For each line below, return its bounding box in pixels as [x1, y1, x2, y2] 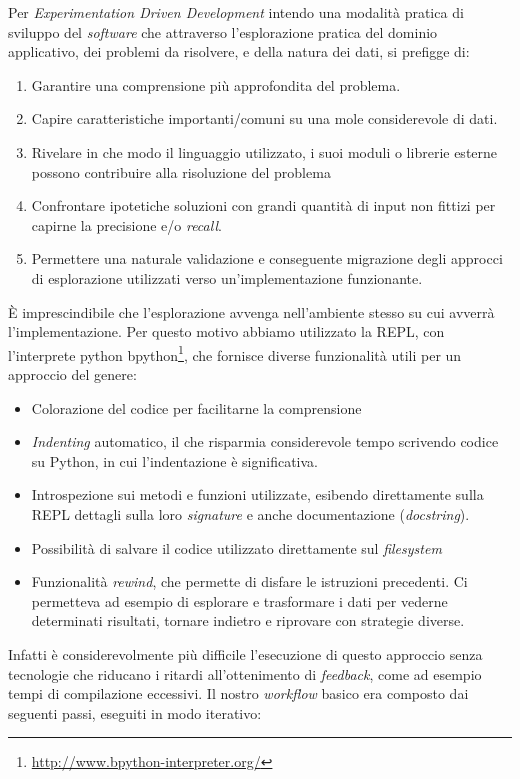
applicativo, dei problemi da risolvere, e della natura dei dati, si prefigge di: [8, 41, 470, 62]
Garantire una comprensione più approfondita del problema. [31, 74, 401, 95]
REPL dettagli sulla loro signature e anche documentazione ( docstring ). [31, 503, 470, 524]
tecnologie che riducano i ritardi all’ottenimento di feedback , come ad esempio [8, 663, 482, 684]
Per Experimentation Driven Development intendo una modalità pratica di [8, 2, 464, 22]
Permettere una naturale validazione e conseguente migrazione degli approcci [31, 248, 503, 269]
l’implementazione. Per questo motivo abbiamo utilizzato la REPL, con [8, 321, 445, 342]
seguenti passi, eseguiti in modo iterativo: [8, 702, 262, 723]
